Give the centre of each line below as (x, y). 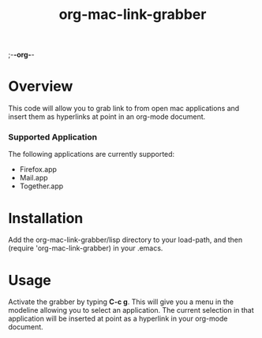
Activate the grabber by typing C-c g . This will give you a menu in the (121, 302)
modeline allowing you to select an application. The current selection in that (131, 310)
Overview (41, 86)
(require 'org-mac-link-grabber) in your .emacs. (86, 248)
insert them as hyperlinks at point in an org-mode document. (107, 117)
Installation (46, 218)
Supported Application (52, 137)
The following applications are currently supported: (92, 154)
